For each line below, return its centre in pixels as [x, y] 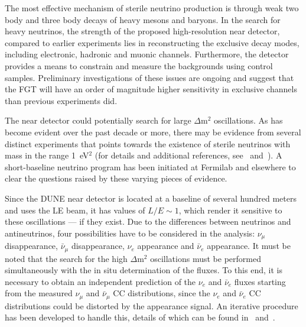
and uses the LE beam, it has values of [75, 210]
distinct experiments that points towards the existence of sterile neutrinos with [148, 143]
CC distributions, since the [162, 293]
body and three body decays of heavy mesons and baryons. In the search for [143, 19]
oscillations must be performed [206, 258]
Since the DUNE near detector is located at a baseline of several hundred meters [151, 198]
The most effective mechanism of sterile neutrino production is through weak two [152, 8]
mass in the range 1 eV [47, 155]
